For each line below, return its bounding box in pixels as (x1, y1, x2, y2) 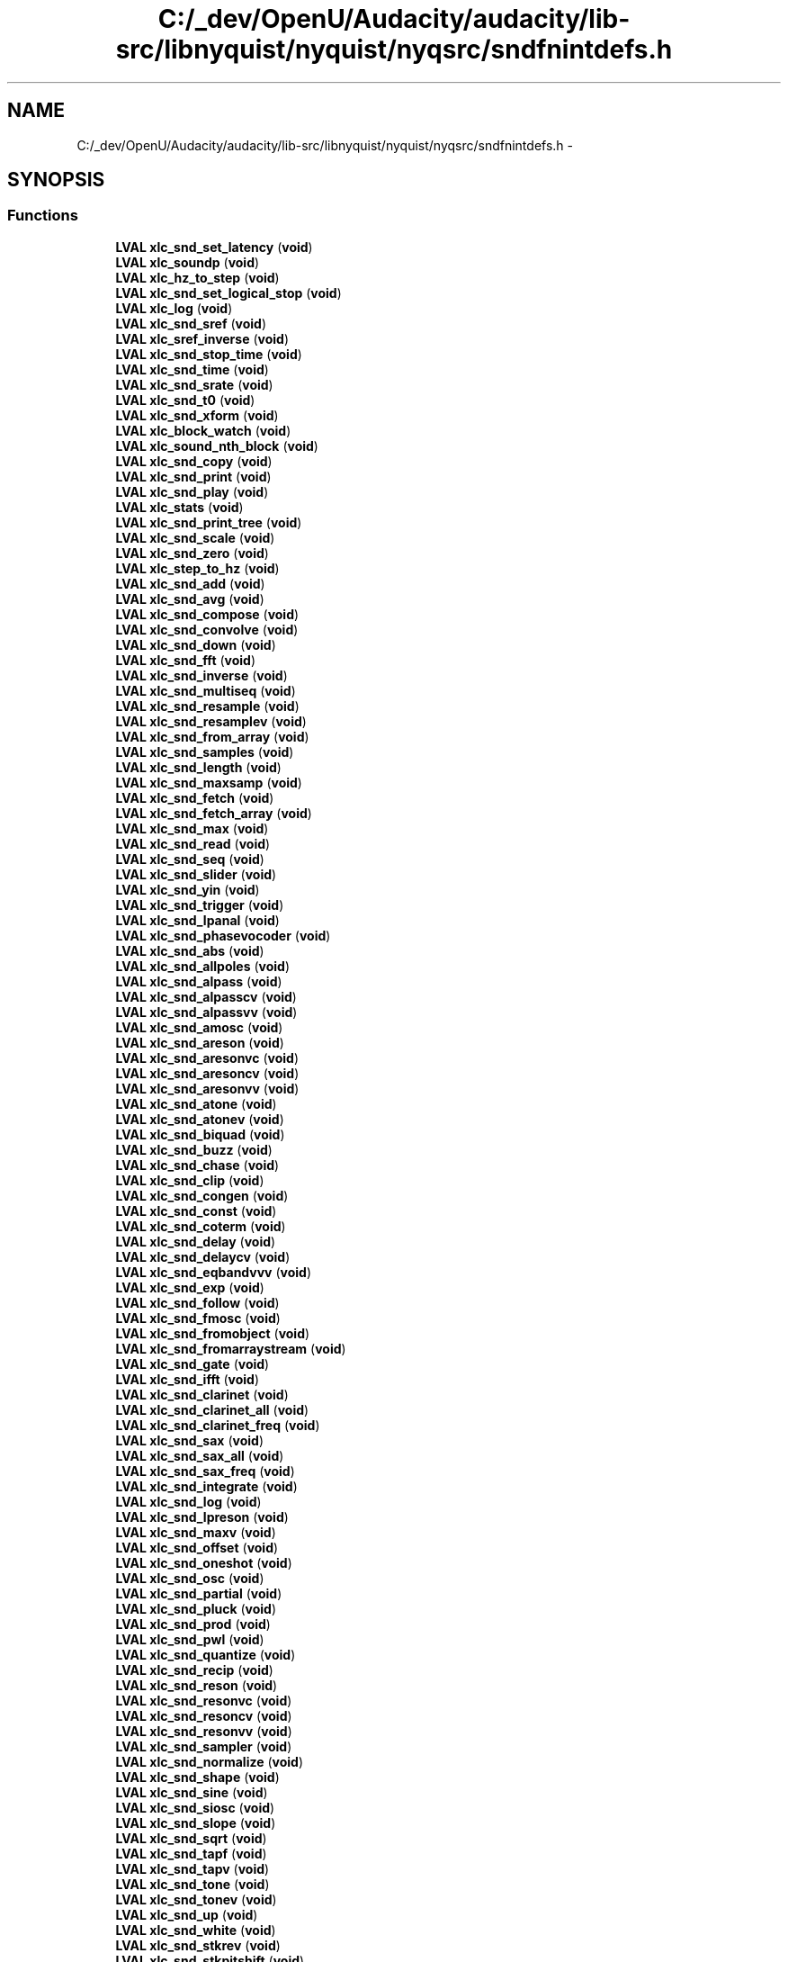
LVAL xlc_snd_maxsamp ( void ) (115, 774, 302, 790)
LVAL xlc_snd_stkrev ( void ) (115, 1937, 281, 1953)
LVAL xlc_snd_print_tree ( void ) (115, 514, 302, 530)
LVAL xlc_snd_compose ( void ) (115, 606, 300, 622)
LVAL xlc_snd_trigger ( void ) (115, 896, 284, 913)
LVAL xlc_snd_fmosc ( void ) (115, 1309, 281, 1326)
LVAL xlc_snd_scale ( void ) (115, 529, 275, 545)
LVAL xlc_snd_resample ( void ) (115, 697, 300, 714)
